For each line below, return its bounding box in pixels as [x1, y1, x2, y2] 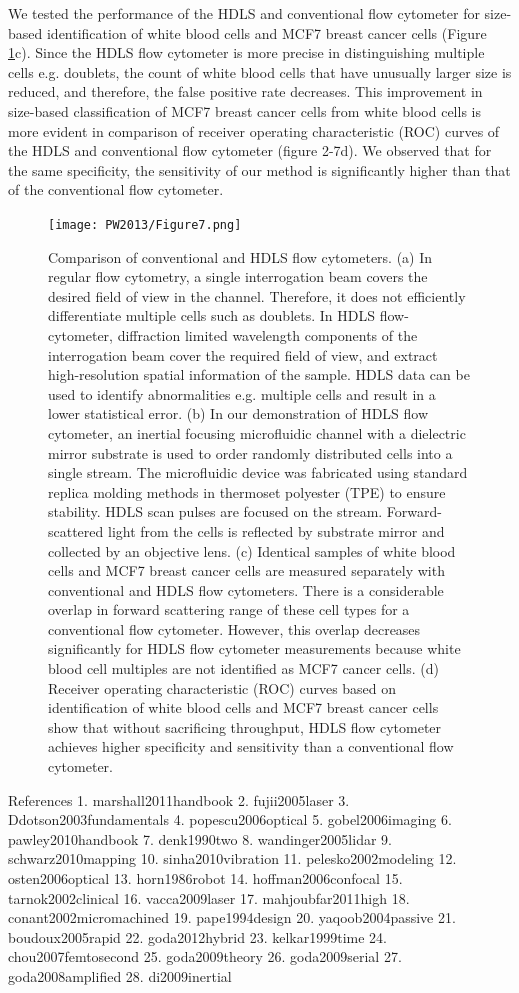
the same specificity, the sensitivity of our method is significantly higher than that [8, 159, 511, 180]
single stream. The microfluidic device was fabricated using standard [48, 462, 468, 483]
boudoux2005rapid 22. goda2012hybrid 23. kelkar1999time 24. [8, 926, 387, 947]
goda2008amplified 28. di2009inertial [8, 965, 232, 986]
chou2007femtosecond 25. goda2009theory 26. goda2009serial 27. [8, 946, 402, 967]
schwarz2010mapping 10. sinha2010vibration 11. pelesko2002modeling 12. [8, 848, 457, 869]
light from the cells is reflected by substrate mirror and [107, 520, 445, 541]
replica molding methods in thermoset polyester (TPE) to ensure [48, 481, 446, 502]
